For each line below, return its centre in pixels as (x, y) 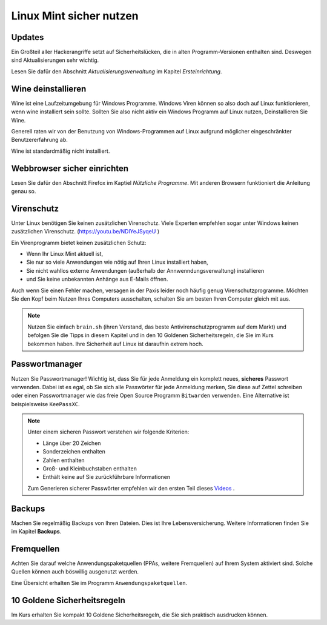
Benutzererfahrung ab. (39, 140)
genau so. (24, 191)
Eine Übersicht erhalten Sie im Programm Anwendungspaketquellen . (99, 583)
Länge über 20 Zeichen (72, 443)
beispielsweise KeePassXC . (45, 404)
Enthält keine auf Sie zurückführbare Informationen (107, 477)
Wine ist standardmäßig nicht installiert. (61, 151)
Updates (28, 37)
